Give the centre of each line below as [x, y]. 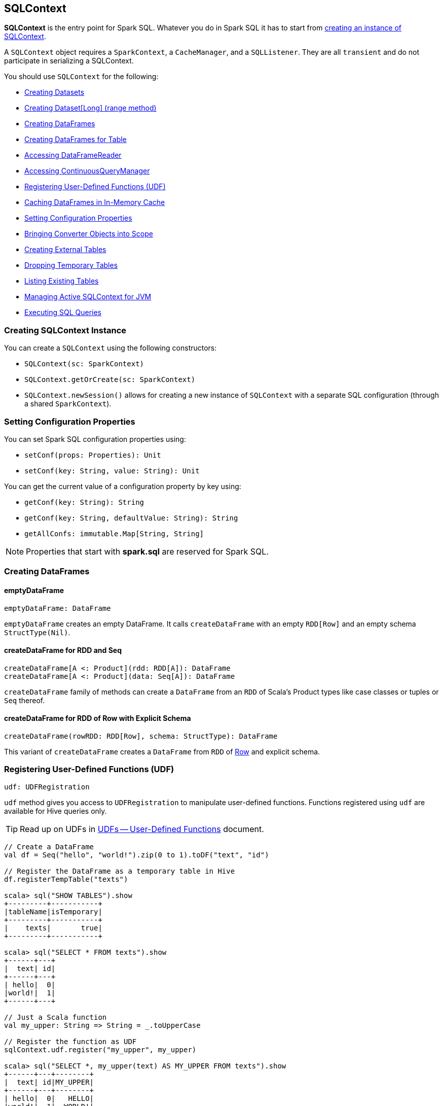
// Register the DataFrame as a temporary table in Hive [120, 871]
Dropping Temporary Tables [71, 265]
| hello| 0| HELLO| [49, 1098]
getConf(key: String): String [84, 502]
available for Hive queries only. [56, 811]
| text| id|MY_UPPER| [49, 1082]
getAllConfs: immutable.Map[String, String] [114, 533]
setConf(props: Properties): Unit [93, 455]
